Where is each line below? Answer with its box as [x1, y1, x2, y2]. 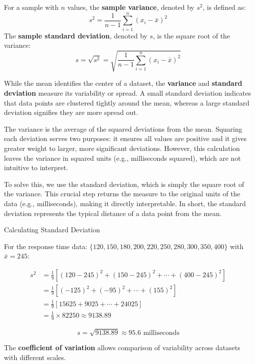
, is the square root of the [152, 30, 230, 40]
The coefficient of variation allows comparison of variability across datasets [4, 342, 240, 353]
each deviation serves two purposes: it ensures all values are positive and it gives [4, 133, 247, 144]
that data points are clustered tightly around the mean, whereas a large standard [4, 97, 250, 108]
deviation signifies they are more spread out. [4, 107, 138, 117]
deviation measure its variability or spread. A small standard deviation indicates [4, 88, 251, 98]
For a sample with [4, 2, 59, 12]
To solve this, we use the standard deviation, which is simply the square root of [4, 179, 244, 189]
